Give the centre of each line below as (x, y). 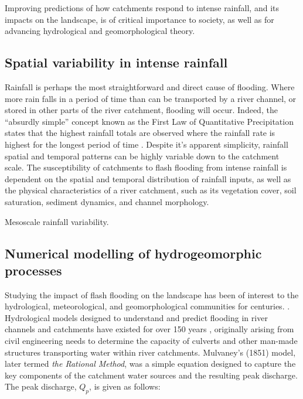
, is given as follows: (125, 386)
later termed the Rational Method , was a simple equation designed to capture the (150, 364)
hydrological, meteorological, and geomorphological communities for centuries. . (147, 306)
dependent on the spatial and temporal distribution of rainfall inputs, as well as (148, 178)
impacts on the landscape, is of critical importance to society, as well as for (139, 19)
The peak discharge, (41, 386)
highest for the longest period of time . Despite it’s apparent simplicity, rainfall (147, 144)
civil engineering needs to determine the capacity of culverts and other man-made (151, 341)
